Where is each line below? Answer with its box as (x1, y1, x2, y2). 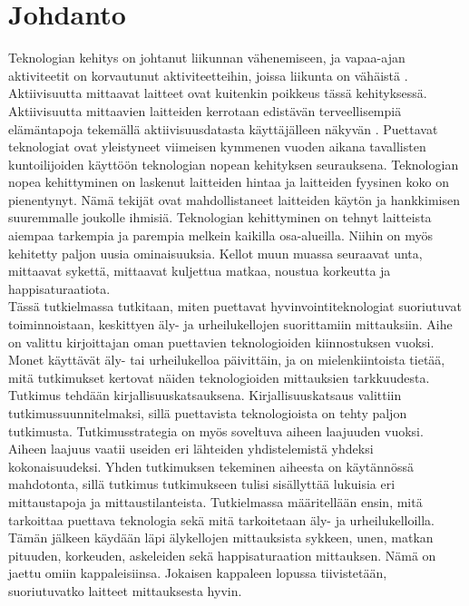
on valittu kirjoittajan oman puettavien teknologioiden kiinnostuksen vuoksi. (8, 332, 435, 351)
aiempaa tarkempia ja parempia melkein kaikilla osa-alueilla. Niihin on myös (8, 226, 434, 245)
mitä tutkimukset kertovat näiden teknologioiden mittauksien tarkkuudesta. (8, 367, 430, 386)
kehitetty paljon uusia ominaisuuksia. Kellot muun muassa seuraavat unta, (8, 243, 423, 262)
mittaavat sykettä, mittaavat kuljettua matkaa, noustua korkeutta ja (8, 261, 391, 280)
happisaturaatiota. (8, 279, 111, 298)
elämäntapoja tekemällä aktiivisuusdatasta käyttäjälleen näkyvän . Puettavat (8, 119, 438, 138)
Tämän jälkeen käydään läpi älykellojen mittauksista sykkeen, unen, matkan (8, 528, 434, 547)
